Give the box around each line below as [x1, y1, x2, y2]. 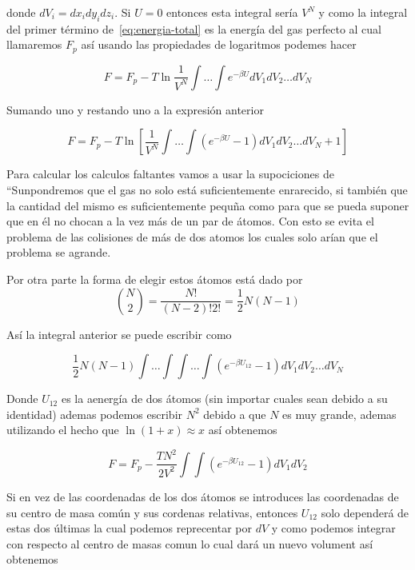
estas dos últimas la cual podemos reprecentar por [6, 520, 252, 536]
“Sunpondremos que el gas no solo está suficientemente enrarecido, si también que [6, 181, 408, 198]
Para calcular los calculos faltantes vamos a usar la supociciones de [6, 165, 334, 182]
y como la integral [318, 4, 408, 20]
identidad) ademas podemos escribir [6, 405, 183, 422]
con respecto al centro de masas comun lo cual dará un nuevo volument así [6, 535, 373, 552]
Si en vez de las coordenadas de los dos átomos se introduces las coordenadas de [6, 488, 399, 504]
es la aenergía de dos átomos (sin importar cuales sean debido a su [61, 390, 388, 407]
